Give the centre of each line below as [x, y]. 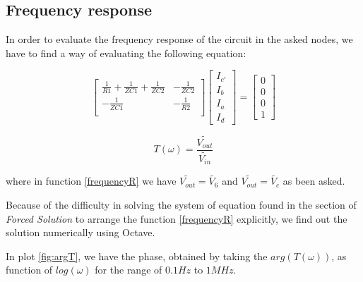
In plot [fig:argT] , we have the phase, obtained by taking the [137, 256]
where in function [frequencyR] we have [91, 181]
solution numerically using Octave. [81, 232]
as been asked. [314, 181]
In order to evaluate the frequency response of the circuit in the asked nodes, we [179, 39]
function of [29, 270]
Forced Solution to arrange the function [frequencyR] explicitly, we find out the [177, 218]
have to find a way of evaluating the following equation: [126, 53]
